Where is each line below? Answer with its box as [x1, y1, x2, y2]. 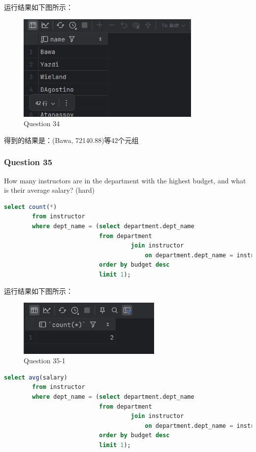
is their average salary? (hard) [4, 185, 95, 195]
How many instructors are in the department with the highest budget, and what [4, 175, 246, 185]
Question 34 [24, 118, 60, 129]
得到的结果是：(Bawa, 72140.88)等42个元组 [4, 135, 139, 145]
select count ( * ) [4, 203, 57, 210]
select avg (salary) [4, 374, 67, 381]
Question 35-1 [24, 355, 65, 366]
